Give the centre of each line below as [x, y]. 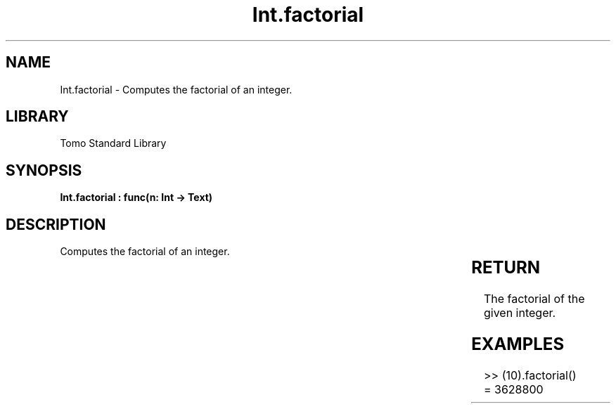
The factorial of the [534, 299]
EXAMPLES [518, 344]
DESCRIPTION [56, 224]
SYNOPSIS [44, 170]
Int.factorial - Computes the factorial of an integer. [176, 89]
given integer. [520, 313]
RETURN [506, 268]
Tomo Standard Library [113, 143]
